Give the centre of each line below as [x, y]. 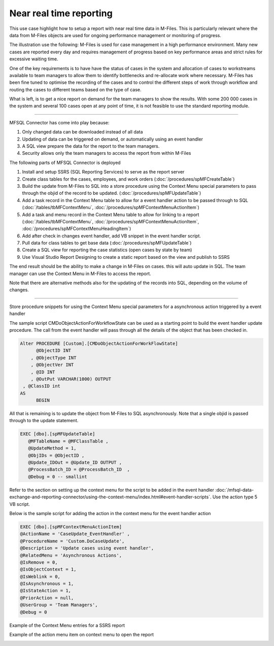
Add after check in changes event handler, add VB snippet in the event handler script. [112, 235]
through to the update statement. [44, 421]
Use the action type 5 [235, 497]
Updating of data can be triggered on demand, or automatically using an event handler [112, 139]
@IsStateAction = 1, [45, 591]
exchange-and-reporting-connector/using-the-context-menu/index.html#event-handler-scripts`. [110, 497]
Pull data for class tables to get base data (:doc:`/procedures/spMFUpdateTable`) [107, 243]
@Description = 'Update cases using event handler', [87, 548]
